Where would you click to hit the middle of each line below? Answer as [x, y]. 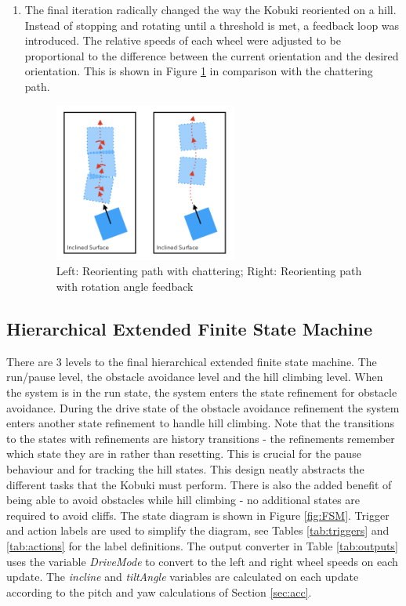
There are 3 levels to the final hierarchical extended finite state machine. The [192, 361]
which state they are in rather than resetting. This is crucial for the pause [184, 454]
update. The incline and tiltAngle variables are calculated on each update [183, 577]
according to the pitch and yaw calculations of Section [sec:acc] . [159, 591]
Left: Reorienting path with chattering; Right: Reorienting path [209, 271]
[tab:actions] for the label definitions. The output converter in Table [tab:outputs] [202, 545]
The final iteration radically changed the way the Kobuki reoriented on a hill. [210, 9]
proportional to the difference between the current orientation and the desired [212, 55]
